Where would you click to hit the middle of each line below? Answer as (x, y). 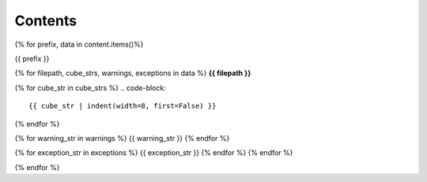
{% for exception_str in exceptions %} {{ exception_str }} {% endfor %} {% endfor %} (154, 153)
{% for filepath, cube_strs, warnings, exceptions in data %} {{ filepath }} (133, 73)
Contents (46, 21)
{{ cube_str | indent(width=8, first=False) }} (123, 106)
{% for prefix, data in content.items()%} (79, 44)
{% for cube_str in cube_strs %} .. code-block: (90, 88)
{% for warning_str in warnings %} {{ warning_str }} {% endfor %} (122, 138)
